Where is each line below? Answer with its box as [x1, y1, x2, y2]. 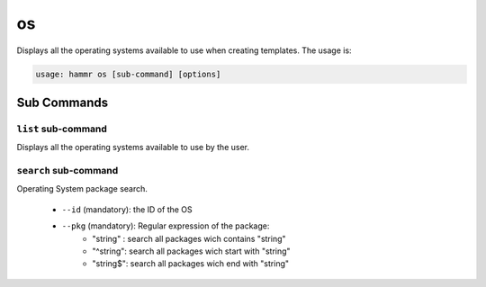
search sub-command [16, 165, 119, 177]
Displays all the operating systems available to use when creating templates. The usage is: [16, 45, 352, 56]
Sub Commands [16, 94, 109, 110]
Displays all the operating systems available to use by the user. [16, 142, 249, 153]
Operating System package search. [16, 184, 148, 194]
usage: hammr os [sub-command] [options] [35, 68, 221, 79]
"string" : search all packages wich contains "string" [92, 233, 287, 244]
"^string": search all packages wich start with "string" [92, 246, 292, 256]
